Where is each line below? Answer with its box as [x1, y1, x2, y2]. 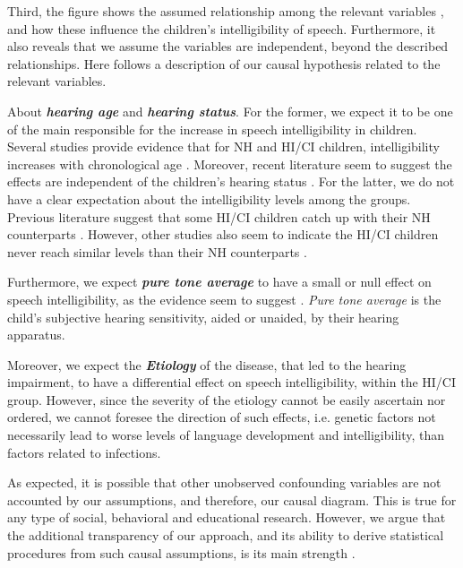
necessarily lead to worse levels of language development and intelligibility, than [7, 426, 445, 444]
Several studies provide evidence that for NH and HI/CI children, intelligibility [7, 137, 440, 156]
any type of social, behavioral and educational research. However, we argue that [7, 508, 446, 527]
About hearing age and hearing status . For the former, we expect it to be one [7, 101, 453, 120]
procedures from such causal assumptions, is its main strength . [7, 543, 356, 562]
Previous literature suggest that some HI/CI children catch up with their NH [7, 207, 431, 226]
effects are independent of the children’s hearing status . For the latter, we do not [7, 172, 455, 191]
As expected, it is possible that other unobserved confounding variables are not [7, 473, 442, 492]
